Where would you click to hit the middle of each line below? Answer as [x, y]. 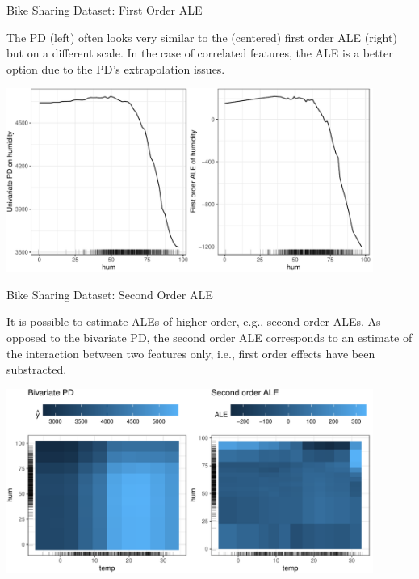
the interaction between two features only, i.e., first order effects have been [191, 353]
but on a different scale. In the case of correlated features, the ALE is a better [200, 53]
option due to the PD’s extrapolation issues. [116, 68]
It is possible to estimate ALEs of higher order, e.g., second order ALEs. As [194, 321]
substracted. [37, 369]
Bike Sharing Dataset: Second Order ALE [110, 294]
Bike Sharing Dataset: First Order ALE [105, 10]
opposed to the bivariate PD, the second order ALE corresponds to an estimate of [209, 337]
